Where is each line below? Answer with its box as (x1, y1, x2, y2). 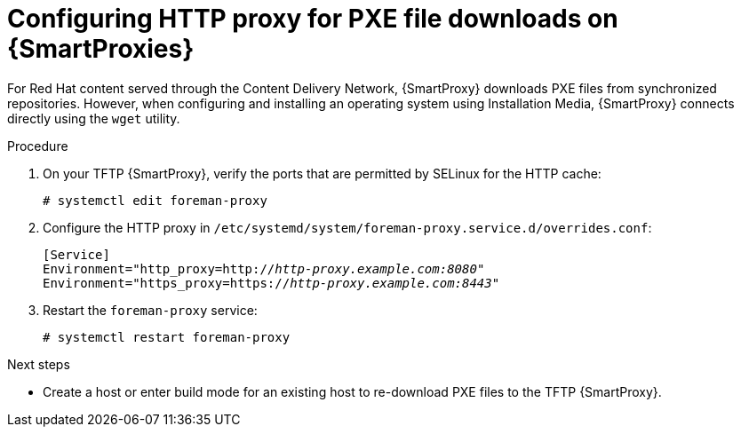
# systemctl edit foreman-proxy (43, 193, 267, 208)
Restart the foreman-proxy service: (43, 302, 258, 318)
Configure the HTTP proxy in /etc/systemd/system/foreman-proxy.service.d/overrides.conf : (43, 219, 652, 235)
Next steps (7, 356, 70, 372)
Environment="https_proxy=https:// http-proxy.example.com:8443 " (43, 275, 500, 290)
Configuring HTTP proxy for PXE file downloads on (7, 4, 618, 34)
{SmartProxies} (7, 34, 195, 64)
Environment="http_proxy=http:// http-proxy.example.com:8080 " (43, 261, 485, 276)
